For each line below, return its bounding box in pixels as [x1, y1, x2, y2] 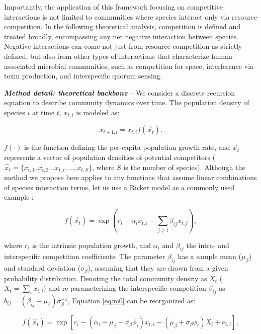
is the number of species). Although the [123, 161, 245, 172]
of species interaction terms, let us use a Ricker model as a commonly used [4, 182, 235, 192]
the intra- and [186, 239, 229, 250]
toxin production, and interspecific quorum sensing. [4, 70, 162, 81]
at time [32, 107, 55, 117]
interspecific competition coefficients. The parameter [4, 251, 165, 262]
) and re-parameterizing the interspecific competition [43, 283, 206, 293]
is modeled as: [76, 107, 120, 117]
